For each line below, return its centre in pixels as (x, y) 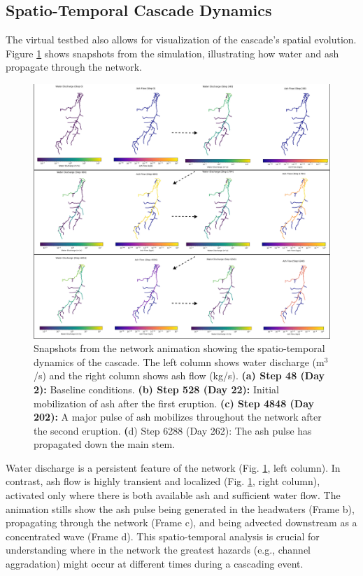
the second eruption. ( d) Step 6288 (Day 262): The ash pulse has (173, 430)
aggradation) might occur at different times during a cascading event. (155, 564)
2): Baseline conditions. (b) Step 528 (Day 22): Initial (156, 389)
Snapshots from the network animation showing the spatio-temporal (179, 348)
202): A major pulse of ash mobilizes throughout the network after (178, 417)
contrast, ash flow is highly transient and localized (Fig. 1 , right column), (163, 481)
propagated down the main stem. (104, 444)
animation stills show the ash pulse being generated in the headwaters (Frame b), (180, 508)
